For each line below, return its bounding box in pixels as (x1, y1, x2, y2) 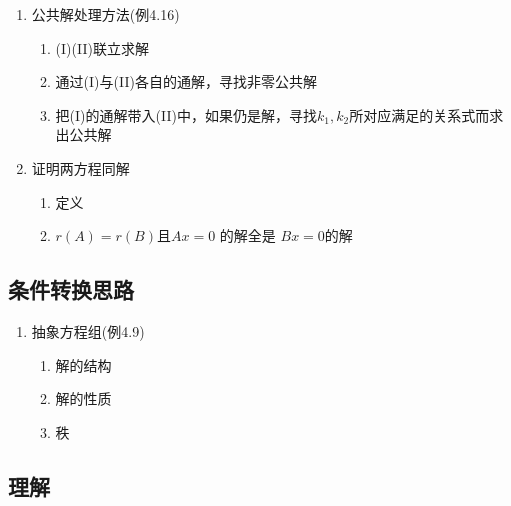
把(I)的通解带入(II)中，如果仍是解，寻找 (55, 104, 317, 125)
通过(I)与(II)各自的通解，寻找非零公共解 (55, 71, 317, 92)
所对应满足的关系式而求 (349, 104, 504, 125)
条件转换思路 (8, 274, 134, 305)
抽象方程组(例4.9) (31, 320, 145, 341)
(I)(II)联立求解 (55, 37, 149, 58)
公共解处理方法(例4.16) (31, 4, 180, 24)
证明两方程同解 (31, 157, 130, 178)
